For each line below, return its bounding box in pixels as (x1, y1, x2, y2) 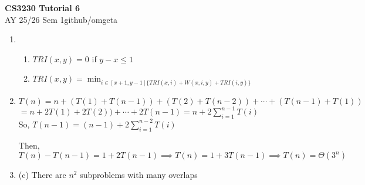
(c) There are (18, 169, 66, 181)
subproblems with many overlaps (80, 169, 198, 181)
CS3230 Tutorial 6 (5, 2, 80, 14)
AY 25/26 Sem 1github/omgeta (5, 13, 118, 25)
